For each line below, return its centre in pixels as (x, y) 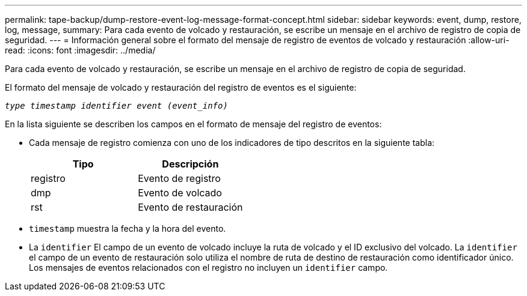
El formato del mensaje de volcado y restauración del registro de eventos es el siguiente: (181, 87)
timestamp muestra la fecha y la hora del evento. (128, 228)
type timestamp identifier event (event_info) (116, 106)
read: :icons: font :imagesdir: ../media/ (80, 50)
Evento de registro (179, 178)
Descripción (190, 164)
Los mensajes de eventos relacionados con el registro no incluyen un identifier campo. (208, 267)
